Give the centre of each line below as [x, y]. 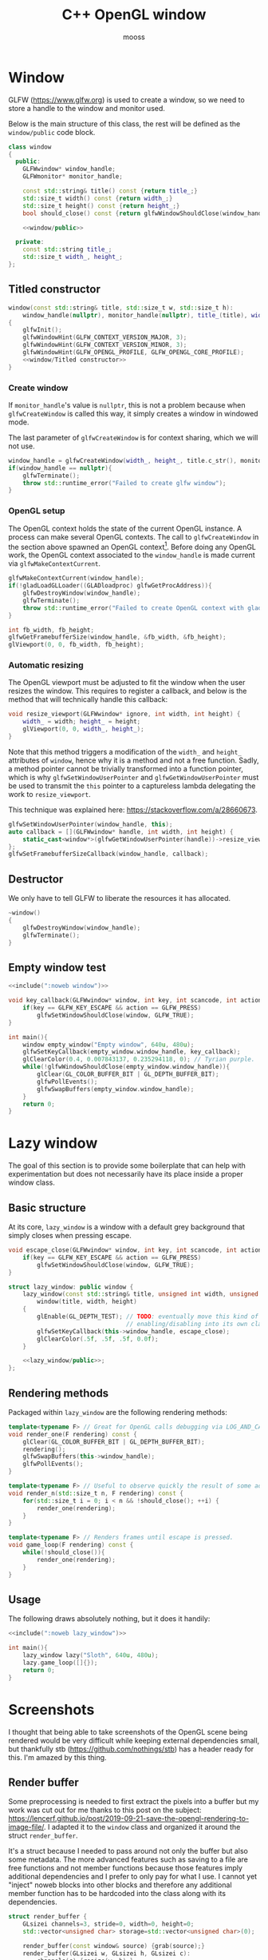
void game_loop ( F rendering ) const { [71, 1545]
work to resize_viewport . [49, 794]
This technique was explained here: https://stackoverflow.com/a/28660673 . [133, 810]
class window [30, 147]
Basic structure [47, 1207]
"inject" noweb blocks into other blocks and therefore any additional [120, 1885]
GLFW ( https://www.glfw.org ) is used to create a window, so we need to [126, 100]
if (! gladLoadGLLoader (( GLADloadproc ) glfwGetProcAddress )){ [110, 586]
